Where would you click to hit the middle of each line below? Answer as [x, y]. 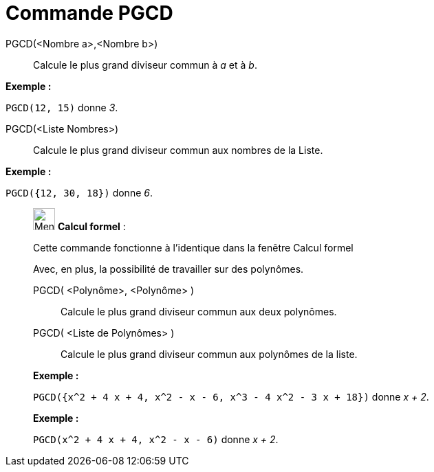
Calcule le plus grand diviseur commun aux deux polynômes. [199, 311]
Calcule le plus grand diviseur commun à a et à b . [145, 65]
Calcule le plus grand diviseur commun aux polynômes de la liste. [209, 354]
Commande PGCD [89, 13]
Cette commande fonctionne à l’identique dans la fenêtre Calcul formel [193, 247]
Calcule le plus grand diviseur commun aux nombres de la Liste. [178, 150]
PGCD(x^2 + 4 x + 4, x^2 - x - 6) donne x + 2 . [156, 439]
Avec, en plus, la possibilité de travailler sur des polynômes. [169, 269]
